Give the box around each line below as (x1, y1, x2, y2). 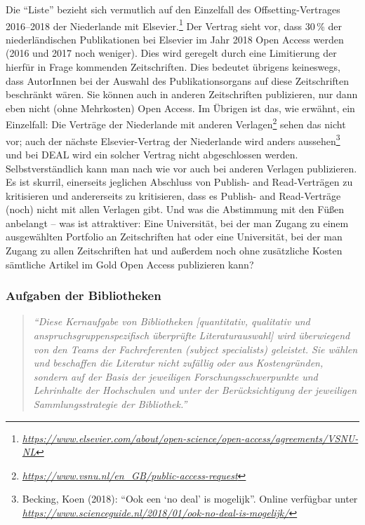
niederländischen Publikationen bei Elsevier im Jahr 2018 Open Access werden (6, 32, 344, 46)
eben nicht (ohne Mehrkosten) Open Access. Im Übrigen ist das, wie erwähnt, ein (6, 100, 355, 115)
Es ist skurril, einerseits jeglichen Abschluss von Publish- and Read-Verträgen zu (6, 175, 353, 189)
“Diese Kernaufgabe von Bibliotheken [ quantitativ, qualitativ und (33, 314, 310, 329)
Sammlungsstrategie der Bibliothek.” (33, 397, 187, 411)
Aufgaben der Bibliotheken (6, 287, 161, 304)
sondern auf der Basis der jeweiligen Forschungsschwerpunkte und (33, 369, 318, 383)
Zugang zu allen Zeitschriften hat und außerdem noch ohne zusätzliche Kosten (6, 243, 343, 258)
